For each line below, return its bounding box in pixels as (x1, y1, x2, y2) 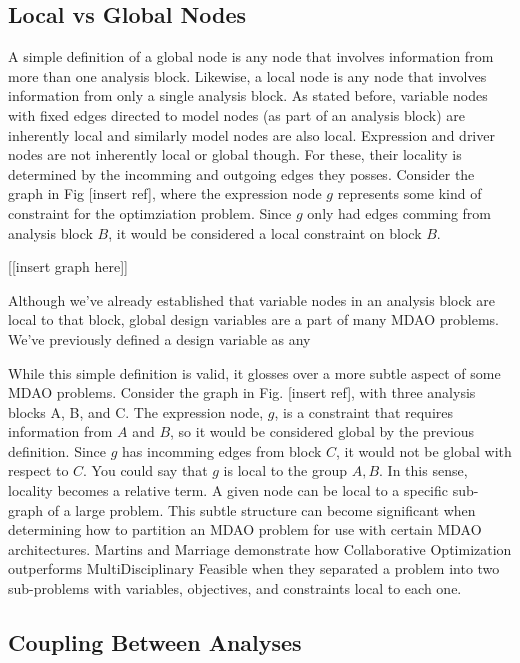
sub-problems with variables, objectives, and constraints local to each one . (8, 578, 462, 599)
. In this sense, (379, 460, 468, 481)
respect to (8, 460, 69, 481)
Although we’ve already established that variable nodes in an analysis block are (8, 289, 496, 310)
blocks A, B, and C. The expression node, (8, 401, 264, 422)
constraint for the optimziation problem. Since (8, 202, 292, 223)
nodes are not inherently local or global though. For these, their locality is (8, 144, 462, 165)
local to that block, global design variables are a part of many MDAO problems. (8, 309, 499, 330)
